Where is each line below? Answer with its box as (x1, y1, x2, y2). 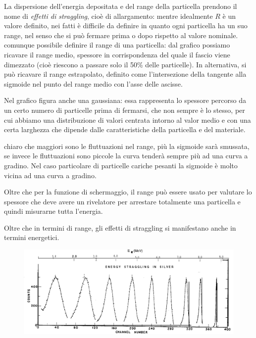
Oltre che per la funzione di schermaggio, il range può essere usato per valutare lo (4, 187, 252, 197)
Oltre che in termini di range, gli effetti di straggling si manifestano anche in (4, 222, 236, 233)
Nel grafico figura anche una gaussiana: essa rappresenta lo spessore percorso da (4, 95, 246, 105)
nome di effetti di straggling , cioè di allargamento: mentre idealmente (4, 10, 213, 21)
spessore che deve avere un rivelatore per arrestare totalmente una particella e (4, 196, 241, 206)
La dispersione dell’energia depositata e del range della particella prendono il (4, 1, 237, 11)
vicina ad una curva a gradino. (4, 170, 97, 180)
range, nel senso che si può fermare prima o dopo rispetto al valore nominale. (4, 30, 238, 40)
